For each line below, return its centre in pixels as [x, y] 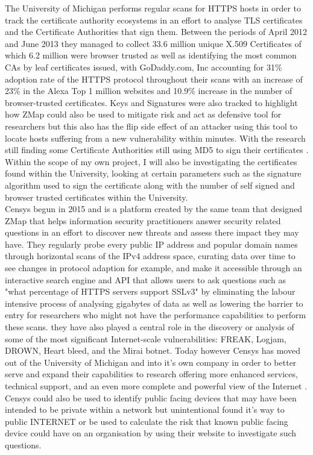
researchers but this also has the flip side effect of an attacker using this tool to [151, 126]
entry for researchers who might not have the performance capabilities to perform [156, 315]
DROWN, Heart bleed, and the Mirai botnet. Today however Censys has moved [153, 350]
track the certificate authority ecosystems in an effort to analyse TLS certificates [154, 20]
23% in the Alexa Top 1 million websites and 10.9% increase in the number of [149, 91]
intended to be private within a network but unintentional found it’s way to [145, 409]
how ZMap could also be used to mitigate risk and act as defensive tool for [143, 114]
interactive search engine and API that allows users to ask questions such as [146, 279]
